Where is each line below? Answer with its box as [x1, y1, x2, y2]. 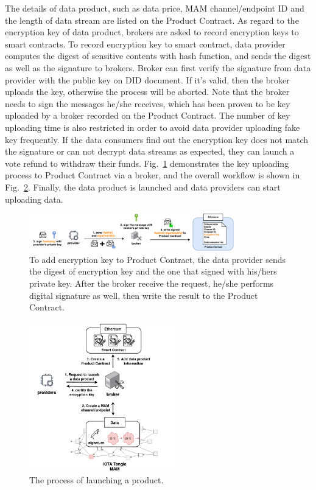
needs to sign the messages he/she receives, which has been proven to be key [5, 97, 290, 110]
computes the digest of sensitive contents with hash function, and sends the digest [5, 49, 311, 62]
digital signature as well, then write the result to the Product [29, 289, 258, 301]
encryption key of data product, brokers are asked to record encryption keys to [5, 26, 299, 38]
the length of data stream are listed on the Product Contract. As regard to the [5, 13, 299, 26]
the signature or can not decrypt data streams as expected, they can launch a [5, 145, 295, 158]
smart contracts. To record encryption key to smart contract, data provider [5, 37, 286, 50]
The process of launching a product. [29, 474, 164, 486]
